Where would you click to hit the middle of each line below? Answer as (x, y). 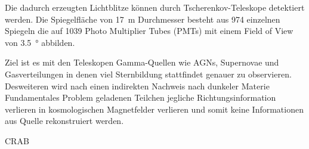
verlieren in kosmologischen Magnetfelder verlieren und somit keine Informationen (154, 109)
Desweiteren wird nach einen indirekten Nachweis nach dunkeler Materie (137, 86)
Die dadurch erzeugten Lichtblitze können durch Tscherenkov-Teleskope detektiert (155, 7)
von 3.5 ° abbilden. (40, 42)
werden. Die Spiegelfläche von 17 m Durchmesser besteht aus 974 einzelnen (143, 19)
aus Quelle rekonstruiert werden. (64, 121)
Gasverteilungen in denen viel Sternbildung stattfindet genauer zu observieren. (148, 74)
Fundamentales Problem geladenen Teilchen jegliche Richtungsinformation (140, 97)
